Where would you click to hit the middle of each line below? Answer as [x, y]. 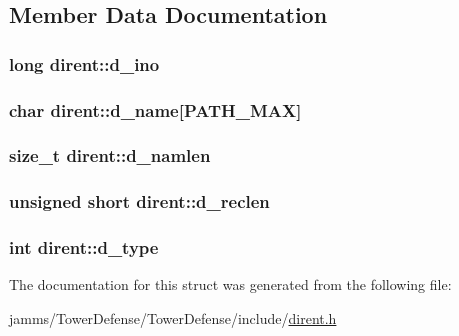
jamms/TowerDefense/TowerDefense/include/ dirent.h [173, 317]
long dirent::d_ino [84, 63]
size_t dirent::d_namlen [110, 155]
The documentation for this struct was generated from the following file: [230, 284]
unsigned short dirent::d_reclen [139, 201]
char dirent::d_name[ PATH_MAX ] [155, 109]
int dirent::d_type [84, 247]
